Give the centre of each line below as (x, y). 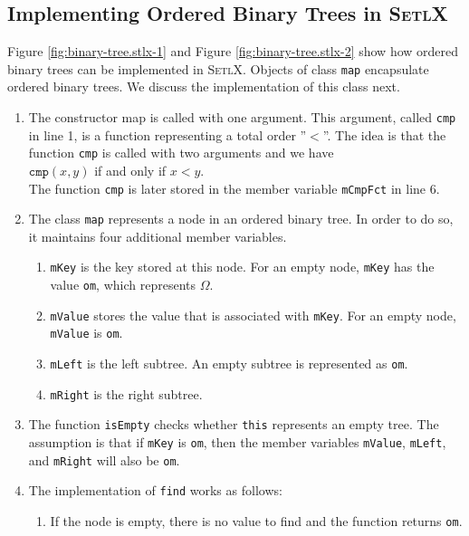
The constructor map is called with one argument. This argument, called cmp (242, 117)
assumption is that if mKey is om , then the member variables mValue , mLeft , (237, 442)
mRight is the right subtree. (126, 393)
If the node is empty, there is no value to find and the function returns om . (256, 521)
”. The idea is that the (384, 134)
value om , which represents (123, 285)
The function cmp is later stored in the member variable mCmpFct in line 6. (234, 188)
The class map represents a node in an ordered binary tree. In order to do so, (241, 219)
